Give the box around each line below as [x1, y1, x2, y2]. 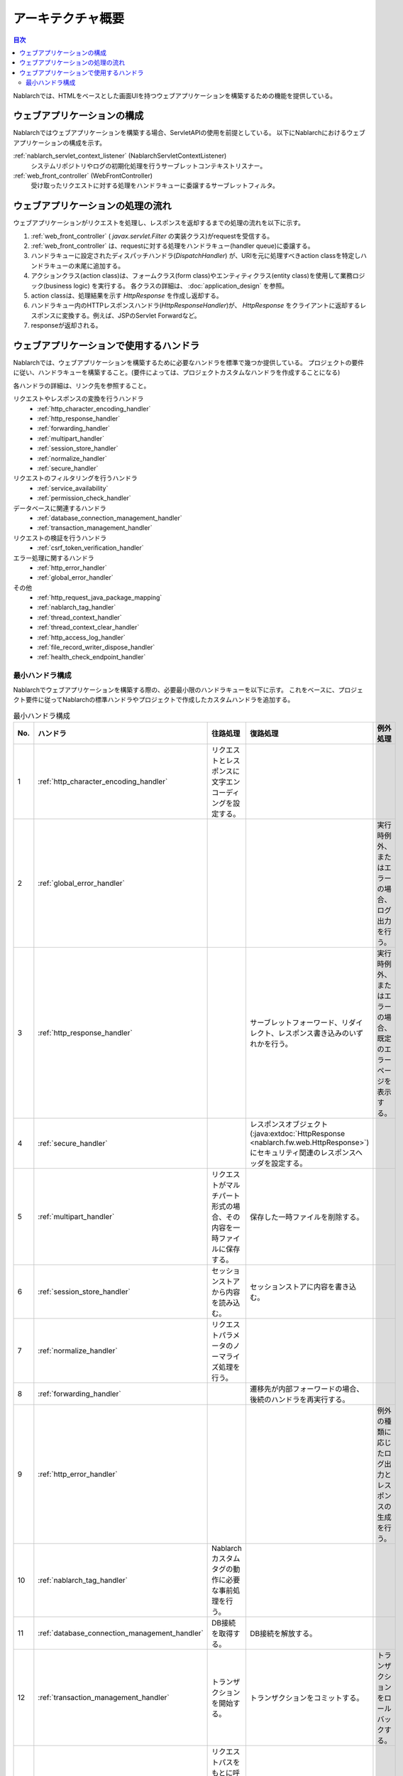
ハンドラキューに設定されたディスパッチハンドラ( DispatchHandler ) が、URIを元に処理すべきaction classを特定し [31, 251, 361, 260]
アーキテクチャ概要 [13, 11, 125, 26]
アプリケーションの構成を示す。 [13, 139, 106, 147]
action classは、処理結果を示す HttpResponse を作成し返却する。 [31, 291, 223, 300]
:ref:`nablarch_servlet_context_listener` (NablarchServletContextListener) [13, 151, 227, 160]
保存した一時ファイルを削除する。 [249, 1212, 364, 1222]
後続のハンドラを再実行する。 [249, 1395, 350, 1404]
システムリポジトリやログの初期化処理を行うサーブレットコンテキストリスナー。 [31, 161, 267, 170]
